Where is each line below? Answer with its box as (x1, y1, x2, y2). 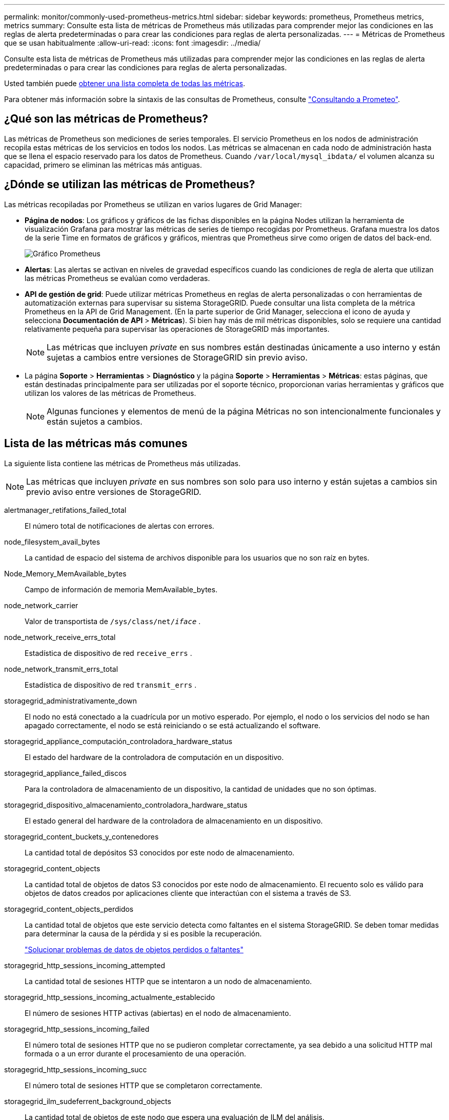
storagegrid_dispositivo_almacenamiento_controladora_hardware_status (4, 800, 248, 809)
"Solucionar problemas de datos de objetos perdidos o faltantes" (25, 945, 243, 954)
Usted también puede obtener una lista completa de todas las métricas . (4, 79, 246, 88)
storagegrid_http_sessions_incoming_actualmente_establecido (4, 992, 215, 1002)
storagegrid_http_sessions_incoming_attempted (4, 961, 165, 970)
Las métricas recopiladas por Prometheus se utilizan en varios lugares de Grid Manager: (4, 199, 302, 209)
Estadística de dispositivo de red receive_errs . (25, 648, 192, 657)
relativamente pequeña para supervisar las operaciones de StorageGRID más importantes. (25, 324, 330, 333)
